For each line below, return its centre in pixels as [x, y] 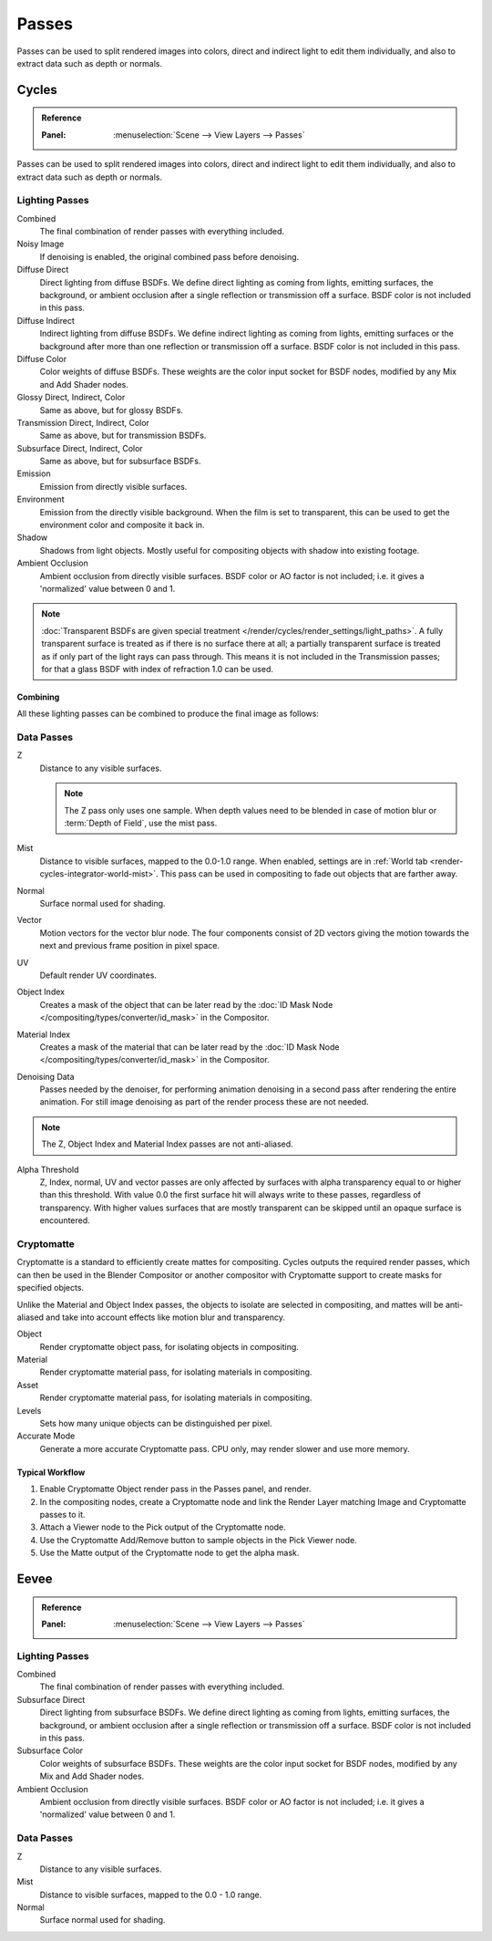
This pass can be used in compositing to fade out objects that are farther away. [309, 874]
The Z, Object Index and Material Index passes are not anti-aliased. [167, 1144]
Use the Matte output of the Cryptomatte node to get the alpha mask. [169, 1553]
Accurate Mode [46, 1436]
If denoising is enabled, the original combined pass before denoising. [169, 256]
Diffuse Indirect [46, 320]
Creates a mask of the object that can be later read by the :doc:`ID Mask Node [186, 1004]
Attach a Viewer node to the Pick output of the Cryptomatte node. [163, 1527]
